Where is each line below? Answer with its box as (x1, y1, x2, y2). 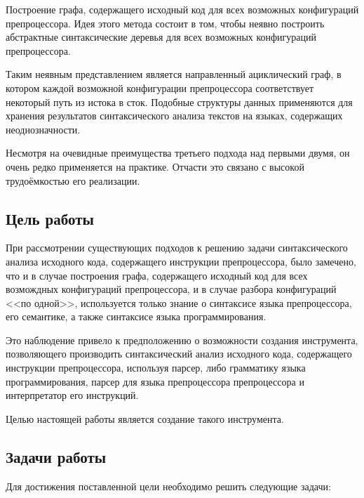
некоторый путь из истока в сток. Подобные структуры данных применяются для (6, 94, 353, 109)
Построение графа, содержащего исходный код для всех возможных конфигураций (6, 2, 359, 16)
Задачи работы (6, 445, 107, 467)
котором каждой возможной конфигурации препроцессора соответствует (6, 80, 314, 95)
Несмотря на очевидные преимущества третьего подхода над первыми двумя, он (6, 145, 350, 160)
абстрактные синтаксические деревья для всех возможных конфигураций (6, 30, 317, 44)
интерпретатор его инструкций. (6, 388, 139, 402)
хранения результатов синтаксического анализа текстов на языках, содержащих (6, 108, 343, 123)
